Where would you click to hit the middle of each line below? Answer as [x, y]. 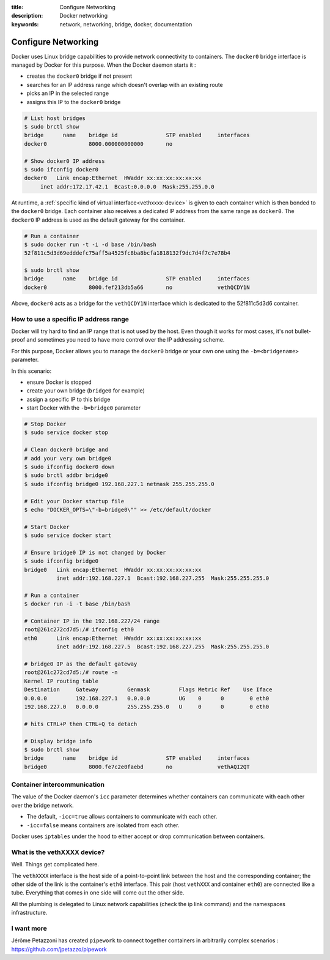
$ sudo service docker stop [66, 433]
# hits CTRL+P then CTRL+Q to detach [81, 724]
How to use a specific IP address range [70, 319]
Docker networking [84, 16]
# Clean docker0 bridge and [66, 450]
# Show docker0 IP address [64, 161]
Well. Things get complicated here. [55, 864]
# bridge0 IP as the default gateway [81, 664]
